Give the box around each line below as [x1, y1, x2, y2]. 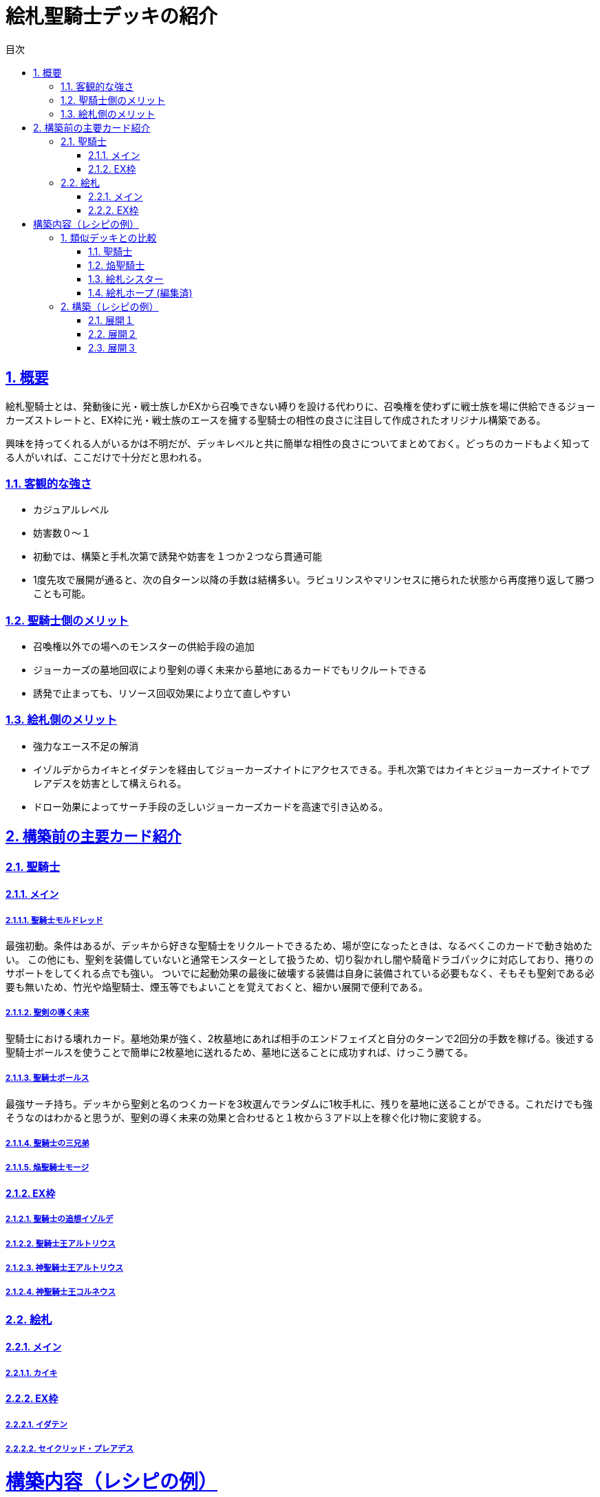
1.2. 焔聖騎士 [88, 259, 145, 271]
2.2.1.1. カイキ [6, 1368, 58, 1378]
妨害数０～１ [33, 527, 91, 539]
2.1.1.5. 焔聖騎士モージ [6, 1163, 89, 1173]
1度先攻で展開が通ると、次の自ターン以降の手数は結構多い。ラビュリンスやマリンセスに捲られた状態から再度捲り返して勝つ [33, 574, 594, 586]
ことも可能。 [33, 588, 91, 600]
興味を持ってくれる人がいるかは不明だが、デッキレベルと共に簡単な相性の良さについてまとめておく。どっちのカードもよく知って [6, 437, 590, 449]
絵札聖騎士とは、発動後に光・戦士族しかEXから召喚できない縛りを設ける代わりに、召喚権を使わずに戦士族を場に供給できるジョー [6, 400, 596, 412]
